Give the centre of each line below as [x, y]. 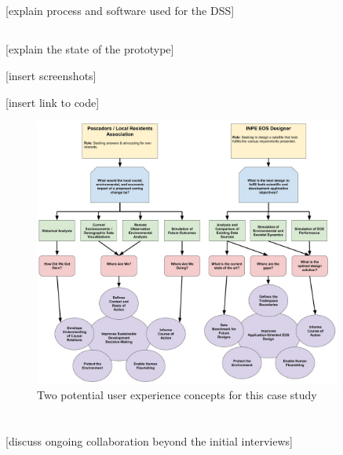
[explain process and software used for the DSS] [120, 11]
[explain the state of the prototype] [90, 49]
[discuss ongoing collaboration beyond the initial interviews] [149, 441]
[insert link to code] [53, 102]
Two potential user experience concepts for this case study [177, 395]
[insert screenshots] [51, 75]
